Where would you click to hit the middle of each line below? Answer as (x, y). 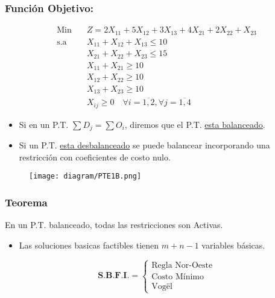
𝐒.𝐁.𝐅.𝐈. (114, 276)
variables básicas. (233, 245)
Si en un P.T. (44, 124)
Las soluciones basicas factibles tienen (89, 245)
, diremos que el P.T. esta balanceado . (195, 124)
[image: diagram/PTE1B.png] (85, 176)
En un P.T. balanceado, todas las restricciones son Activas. (114, 225)
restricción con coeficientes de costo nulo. (95, 157)
